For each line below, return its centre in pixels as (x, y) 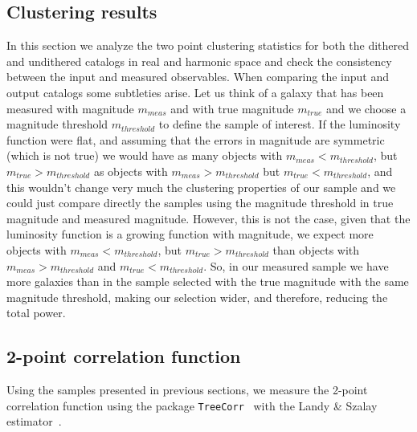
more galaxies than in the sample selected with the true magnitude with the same (208, 281)
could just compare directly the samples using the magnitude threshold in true (200, 203)
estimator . (34, 421)
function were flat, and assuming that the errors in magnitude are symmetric (196, 139)
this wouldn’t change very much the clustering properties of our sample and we (201, 187)
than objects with (316, 249)
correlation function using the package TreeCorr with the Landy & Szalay (192, 405)
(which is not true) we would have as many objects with (145, 155)
